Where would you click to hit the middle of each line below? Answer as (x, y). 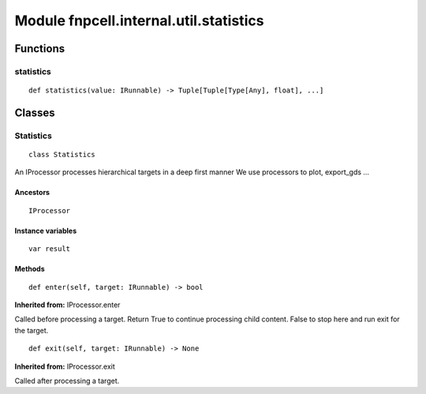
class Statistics (62, 155)
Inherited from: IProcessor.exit (65, 366)
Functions (40, 49)
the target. (32, 330)
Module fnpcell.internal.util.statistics (139, 21)
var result (50, 249)
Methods (30, 269)
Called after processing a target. (67, 381)
